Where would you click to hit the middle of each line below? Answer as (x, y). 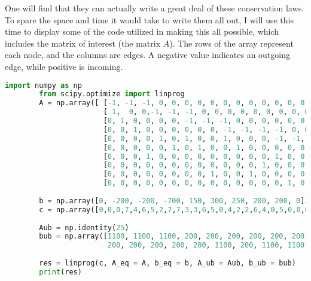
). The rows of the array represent (231, 43)
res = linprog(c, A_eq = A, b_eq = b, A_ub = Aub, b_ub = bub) (167, 263)
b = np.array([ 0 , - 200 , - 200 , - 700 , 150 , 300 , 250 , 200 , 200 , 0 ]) (174, 201)
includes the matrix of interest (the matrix (83, 43)
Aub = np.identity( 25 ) (84, 227)
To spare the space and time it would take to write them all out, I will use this (149, 19)
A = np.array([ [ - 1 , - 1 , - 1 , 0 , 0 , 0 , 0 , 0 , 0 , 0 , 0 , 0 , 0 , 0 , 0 (172, 103)
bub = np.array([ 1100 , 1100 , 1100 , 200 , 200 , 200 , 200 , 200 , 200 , (174, 236)
